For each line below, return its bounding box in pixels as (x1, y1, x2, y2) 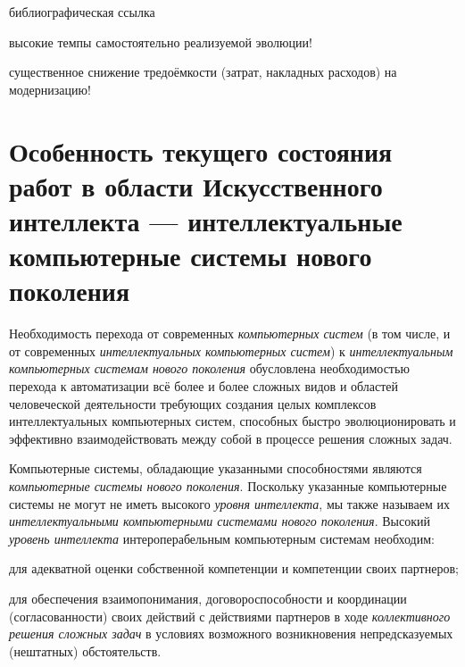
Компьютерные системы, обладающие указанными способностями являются (9, 459, 422, 478)
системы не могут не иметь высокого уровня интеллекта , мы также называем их (9, 494, 450, 513)
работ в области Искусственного (9, 167, 383, 204)
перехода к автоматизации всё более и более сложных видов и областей (9, 377, 399, 396)
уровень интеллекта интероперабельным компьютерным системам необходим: (9, 529, 435, 547)
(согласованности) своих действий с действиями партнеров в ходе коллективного (9, 606, 451, 625)
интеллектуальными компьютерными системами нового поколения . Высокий (9, 512, 430, 530)
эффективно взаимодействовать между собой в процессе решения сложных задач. (9, 429, 453, 447)
